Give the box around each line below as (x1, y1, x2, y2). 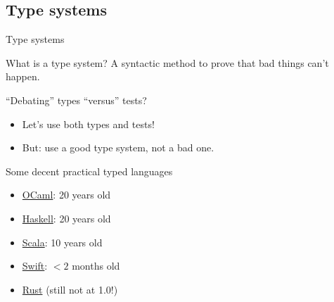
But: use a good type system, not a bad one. (22, 140, 214, 155)
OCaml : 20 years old (22, 187, 111, 202)
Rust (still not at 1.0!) (22, 282, 118, 296)
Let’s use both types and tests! (22, 116, 155, 131)
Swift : (22, 258, 48, 273)
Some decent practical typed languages (6, 163, 173, 178)
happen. (6, 69, 40, 84)
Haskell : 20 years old (22, 210, 111, 225)
